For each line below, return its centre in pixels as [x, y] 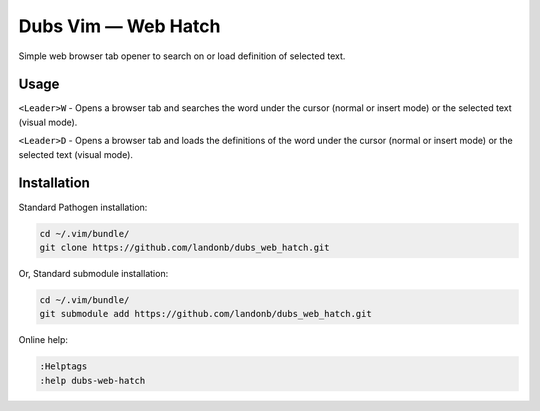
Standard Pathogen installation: [83, 207]
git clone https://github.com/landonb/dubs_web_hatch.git [184, 247]
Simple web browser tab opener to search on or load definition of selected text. [182, 56]
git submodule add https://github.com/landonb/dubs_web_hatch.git [205, 314]
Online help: [43, 340]
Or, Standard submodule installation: [93, 273]
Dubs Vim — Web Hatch [119, 26]
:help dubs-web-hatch [92, 380]
